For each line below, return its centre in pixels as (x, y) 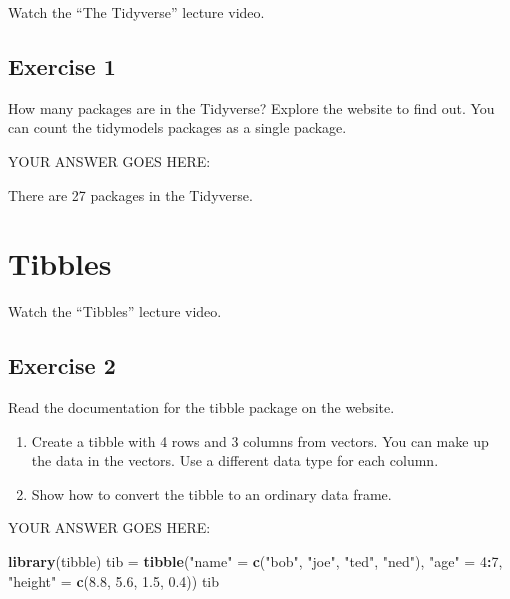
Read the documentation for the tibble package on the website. (201, 407)
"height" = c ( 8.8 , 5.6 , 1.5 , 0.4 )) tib (114, 580)
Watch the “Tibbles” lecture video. (115, 311)
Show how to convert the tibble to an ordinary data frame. (211, 493)
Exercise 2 (62, 365)
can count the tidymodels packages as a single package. (177, 127)
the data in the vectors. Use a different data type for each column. (235, 460)
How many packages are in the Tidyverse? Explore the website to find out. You (251, 107)
